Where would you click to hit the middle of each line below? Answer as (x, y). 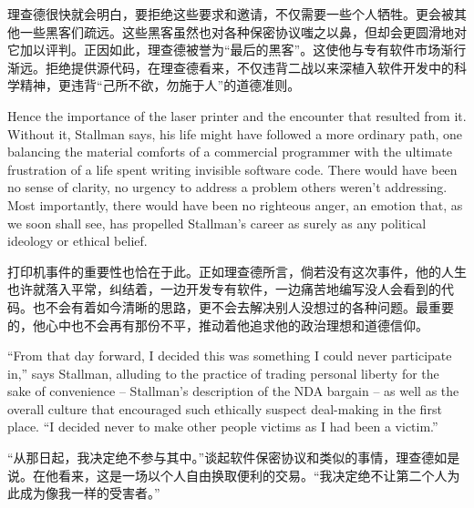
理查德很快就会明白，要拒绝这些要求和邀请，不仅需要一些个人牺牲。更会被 (231, 14)
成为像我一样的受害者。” (90, 493)
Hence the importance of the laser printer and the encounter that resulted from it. (237, 115)
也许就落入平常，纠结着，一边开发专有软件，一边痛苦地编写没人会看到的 (224, 289)
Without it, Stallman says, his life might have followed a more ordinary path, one (235, 133)
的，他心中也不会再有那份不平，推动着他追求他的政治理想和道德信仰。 (218, 325)
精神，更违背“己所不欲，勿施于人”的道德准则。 (160, 85)
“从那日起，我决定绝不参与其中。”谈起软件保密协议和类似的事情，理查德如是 (234, 457)
